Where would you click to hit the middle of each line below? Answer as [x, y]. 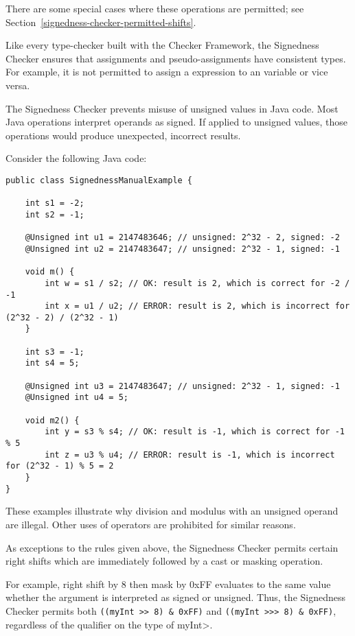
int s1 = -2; [55, 203]
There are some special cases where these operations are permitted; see [155, 8]
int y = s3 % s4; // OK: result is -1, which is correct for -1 [195, 432]
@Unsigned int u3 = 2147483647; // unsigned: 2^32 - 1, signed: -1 [182, 386]
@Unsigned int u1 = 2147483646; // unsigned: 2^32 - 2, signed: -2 [182, 238]
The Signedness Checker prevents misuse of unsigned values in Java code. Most [172, 108]
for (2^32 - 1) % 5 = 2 [60, 466]
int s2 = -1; [55, 214]
